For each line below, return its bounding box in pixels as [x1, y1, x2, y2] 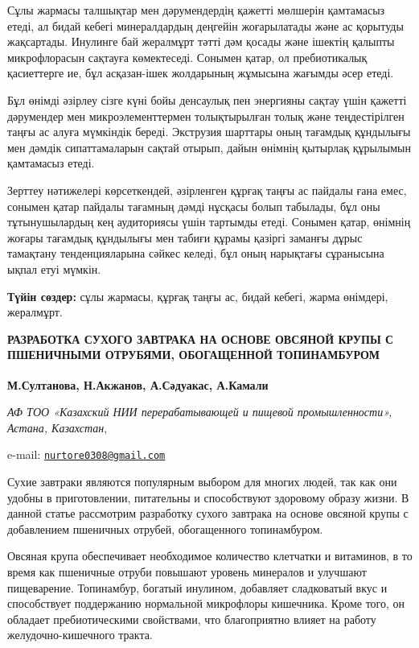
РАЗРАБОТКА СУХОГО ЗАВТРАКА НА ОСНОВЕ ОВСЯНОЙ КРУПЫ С [7, 330, 394, 347]
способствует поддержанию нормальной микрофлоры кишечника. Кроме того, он [7, 595, 405, 612]
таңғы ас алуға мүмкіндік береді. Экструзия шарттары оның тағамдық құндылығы [7, 123, 411, 140]
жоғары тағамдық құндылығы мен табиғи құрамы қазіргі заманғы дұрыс [7, 229, 363, 246]
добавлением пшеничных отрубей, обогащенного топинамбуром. [7, 520, 323, 537]
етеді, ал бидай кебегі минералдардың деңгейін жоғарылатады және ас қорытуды [7, 17, 404, 34]
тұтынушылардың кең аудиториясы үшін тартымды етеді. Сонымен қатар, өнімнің [7, 213, 411, 230]
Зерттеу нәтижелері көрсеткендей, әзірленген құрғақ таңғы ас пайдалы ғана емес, [7, 181, 407, 198]
